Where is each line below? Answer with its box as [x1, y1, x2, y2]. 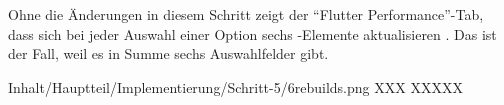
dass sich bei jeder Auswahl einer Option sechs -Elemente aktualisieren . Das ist [8, 23, 497, 44]
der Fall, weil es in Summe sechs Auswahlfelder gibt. [8, 43, 329, 64]
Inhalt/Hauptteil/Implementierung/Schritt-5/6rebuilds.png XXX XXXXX [8, 76, 463, 97]
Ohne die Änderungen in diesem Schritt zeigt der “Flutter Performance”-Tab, [8, 4, 484, 24]
